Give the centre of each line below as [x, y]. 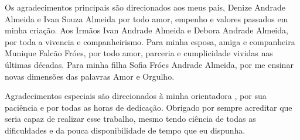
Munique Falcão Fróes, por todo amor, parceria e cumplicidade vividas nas [139, 53]
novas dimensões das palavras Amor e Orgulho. [90, 76]
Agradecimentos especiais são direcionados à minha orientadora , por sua [136, 96]
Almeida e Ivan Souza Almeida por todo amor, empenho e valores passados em [146, 18]
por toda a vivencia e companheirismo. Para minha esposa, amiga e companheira [150, 41]
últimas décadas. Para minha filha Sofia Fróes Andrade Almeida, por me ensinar [149, 64]
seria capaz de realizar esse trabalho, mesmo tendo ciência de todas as [130, 119]
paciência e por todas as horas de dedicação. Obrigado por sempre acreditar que [149, 107]
